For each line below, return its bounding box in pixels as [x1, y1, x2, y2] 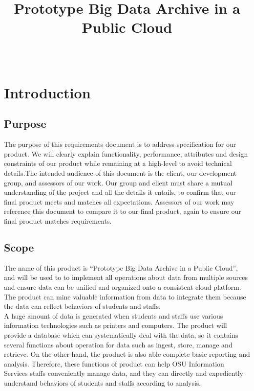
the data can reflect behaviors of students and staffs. [4, 301, 161, 311]
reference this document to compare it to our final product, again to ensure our [4, 206, 241, 216]
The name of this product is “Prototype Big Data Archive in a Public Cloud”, [4, 262, 238, 273]
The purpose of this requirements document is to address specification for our [4, 139, 236, 149]
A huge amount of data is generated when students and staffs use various [4, 310, 223, 321]
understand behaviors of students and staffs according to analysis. [4, 377, 201, 388]
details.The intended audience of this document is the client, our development [4, 168, 237, 178]
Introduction [4, 82, 91, 102]
